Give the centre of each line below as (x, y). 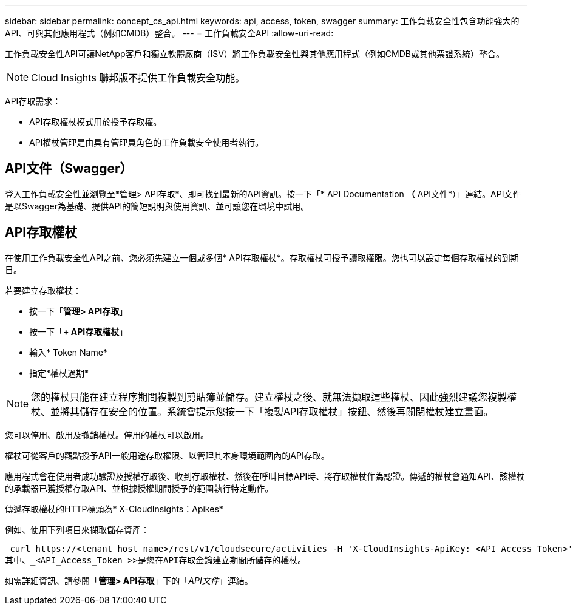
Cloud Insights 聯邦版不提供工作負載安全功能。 (138, 78)
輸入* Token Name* (68, 352)
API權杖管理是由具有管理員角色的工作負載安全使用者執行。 (147, 142)
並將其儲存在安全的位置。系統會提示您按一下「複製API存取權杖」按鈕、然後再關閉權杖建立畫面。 (272, 411)
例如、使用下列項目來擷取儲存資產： (77, 529)
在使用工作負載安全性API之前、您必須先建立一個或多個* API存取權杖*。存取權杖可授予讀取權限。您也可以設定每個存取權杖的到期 (262, 257)
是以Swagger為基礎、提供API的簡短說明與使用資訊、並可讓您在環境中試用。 (157, 206)
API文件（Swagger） (69, 169)
